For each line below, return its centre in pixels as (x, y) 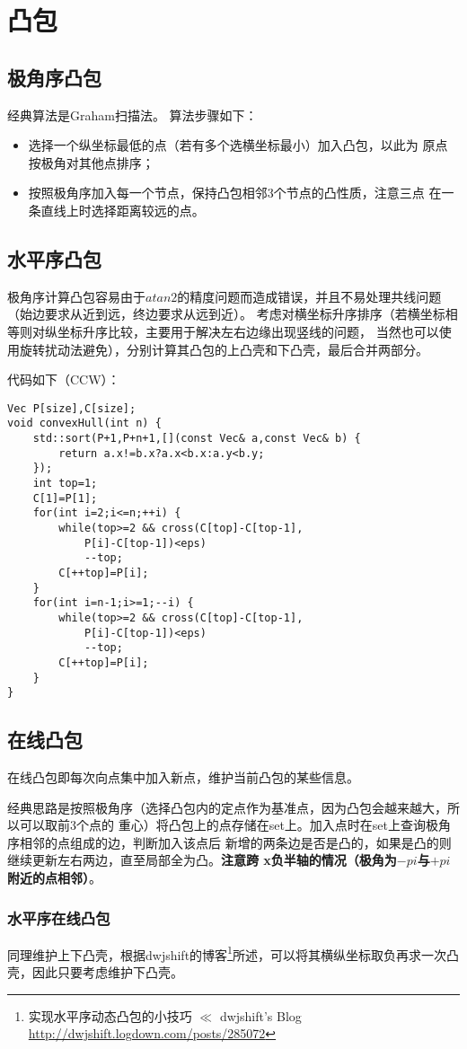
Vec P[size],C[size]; (72, 408)
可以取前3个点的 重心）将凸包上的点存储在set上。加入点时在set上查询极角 (235, 825)
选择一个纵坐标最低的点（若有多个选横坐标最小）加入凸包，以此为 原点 (238, 145)
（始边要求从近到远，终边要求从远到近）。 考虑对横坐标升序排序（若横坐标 (226, 314)
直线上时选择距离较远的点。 (123, 210)
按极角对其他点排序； (91, 162)
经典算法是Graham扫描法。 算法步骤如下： (132, 115)
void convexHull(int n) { (84, 423)
